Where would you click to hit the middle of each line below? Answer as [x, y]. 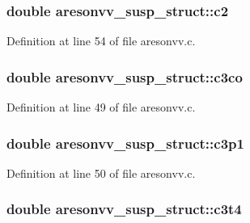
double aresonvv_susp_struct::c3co [125, 76]
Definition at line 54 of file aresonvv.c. [101, 41]
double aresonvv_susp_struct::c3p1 [125, 143]
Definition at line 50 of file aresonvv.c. [101, 173]
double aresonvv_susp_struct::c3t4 [124, 209]
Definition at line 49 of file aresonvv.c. [101, 107]
